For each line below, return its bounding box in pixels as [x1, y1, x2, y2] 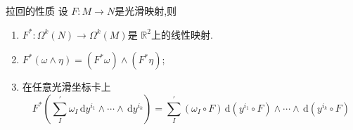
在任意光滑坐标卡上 [22, 79, 111, 94]
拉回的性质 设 [6, 4, 68, 18]
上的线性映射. [150, 27, 213, 41]
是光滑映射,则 [115, 4, 177, 18]
